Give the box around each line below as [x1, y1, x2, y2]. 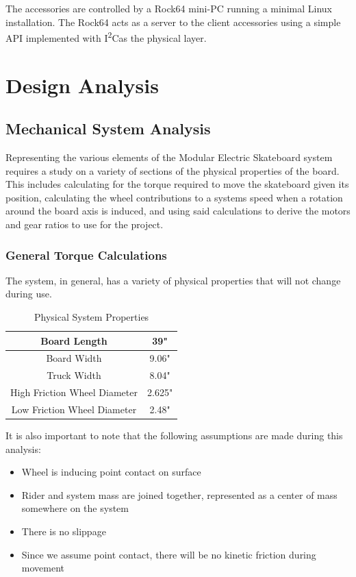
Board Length [40, 333, 107, 347]
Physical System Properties [34, 309, 149, 323]
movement [21, 561, 64, 575]
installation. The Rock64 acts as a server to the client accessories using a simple [5, 14, 341, 29]
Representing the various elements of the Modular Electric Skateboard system [5, 150, 333, 164]
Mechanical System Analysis [5, 118, 211, 139]
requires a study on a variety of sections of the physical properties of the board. [5, 163, 340, 177]
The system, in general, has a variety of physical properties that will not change [5, 273, 341, 287]
